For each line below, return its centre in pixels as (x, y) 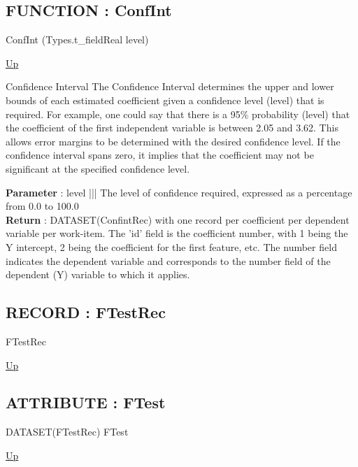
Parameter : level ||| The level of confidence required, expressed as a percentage (179, 192)
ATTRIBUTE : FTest (86, 402)
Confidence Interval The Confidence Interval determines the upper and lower (170, 86)
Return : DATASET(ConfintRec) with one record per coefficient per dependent (178, 219)
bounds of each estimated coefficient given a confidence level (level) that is (165, 100)
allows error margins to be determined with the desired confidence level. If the (173, 141)
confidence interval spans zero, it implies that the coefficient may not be (160, 155)
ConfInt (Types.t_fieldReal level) (77, 39)
